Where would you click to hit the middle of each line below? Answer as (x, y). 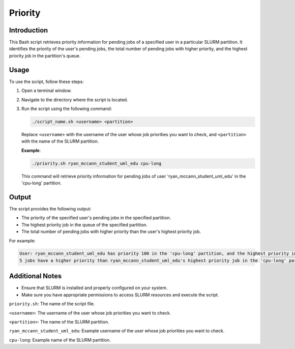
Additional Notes (35, 276)
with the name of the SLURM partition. (60, 141)
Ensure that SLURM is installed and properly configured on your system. (94, 288)
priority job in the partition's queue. (45, 56)
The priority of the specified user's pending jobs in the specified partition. (96, 218)
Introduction (29, 30)
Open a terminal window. (46, 90)
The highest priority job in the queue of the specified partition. (84, 225)
